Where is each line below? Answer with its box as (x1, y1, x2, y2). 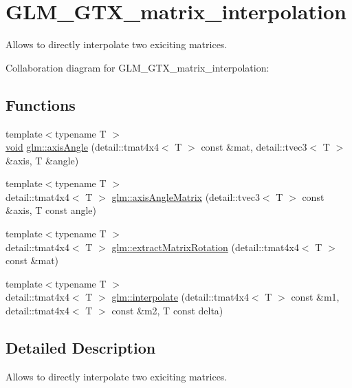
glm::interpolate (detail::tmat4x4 (111, 290, 249, 304)
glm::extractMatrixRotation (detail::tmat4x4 (111, 239, 299, 254)
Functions (5, 94, 76, 115)
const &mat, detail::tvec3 (201, 140, 307, 154)
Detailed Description (5, 337, 156, 358)
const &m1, (291, 290, 340, 304)
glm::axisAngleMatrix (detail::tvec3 (111, 189, 260, 204)
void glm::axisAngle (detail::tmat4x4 (5, 140, 159, 154)
